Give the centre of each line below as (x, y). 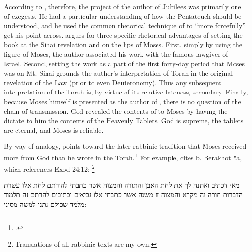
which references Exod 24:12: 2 (49, 168)
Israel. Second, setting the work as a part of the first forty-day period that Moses (124, 63)
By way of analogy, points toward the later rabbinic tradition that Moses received (125, 146)
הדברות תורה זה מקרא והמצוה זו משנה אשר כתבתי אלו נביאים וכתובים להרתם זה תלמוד (124, 194)
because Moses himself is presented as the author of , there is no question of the (123, 101)
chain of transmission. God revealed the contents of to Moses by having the (116, 111)
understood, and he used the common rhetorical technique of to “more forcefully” (125, 25)
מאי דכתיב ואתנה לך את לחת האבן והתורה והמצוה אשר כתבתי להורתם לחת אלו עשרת (122, 185)
